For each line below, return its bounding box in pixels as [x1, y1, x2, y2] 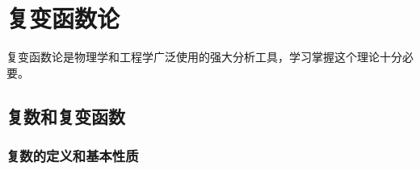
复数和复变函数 [6, 103, 125, 128]
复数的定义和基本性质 [6, 146, 139, 166]
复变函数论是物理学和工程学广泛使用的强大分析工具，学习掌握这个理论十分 [6, 48, 402, 65]
